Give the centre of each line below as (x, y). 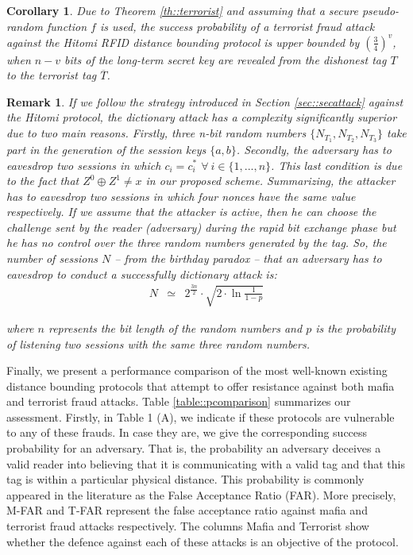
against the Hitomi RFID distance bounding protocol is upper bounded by (183, 42)
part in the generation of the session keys (106, 149)
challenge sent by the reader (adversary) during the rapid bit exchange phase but (201, 227)
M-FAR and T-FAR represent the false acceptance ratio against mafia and (187, 510)
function (67, 26)
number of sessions (52, 258)
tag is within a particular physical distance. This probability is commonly (185, 479)
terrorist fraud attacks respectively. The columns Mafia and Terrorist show (188, 526)
